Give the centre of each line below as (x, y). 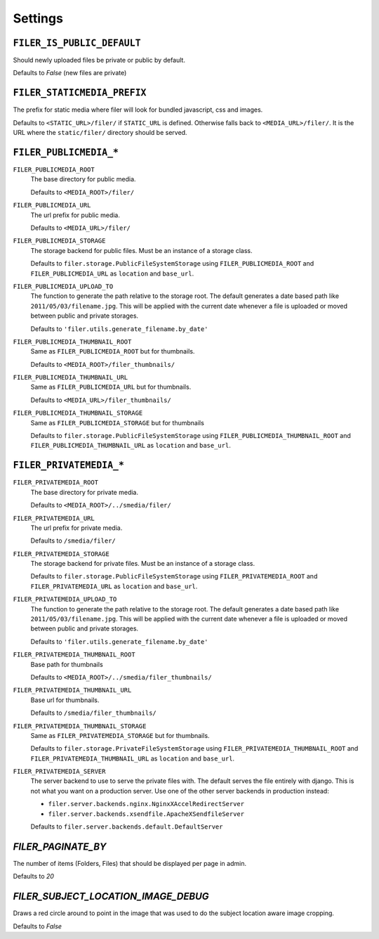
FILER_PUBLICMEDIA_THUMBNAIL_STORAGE (78, 413)
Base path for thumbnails (67, 664)
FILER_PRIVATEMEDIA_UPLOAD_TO (65, 600)
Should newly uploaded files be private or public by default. (99, 60)
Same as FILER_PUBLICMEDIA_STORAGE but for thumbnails (118, 422)
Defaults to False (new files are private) (70, 73)
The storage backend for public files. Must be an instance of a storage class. (141, 250)
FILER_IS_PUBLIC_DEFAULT (77, 43)
